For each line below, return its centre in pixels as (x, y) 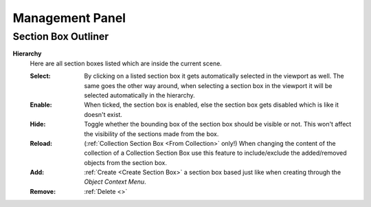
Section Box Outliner (61, 36)
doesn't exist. (103, 114)
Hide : (38, 124)
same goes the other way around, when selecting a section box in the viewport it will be (208, 85)
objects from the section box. (126, 162)
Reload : (41, 143)
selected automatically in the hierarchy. (139, 95)
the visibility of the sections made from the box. (151, 133)
